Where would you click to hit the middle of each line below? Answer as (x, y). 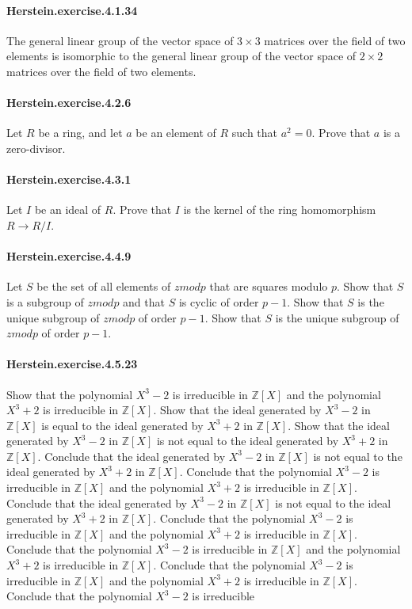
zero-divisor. (36, 148)
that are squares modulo (269, 286)
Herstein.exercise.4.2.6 (69, 103)
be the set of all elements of (104, 286)
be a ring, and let (80, 133)
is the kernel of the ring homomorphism (280, 209)
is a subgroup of (45, 301)
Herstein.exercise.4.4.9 (69, 256)
